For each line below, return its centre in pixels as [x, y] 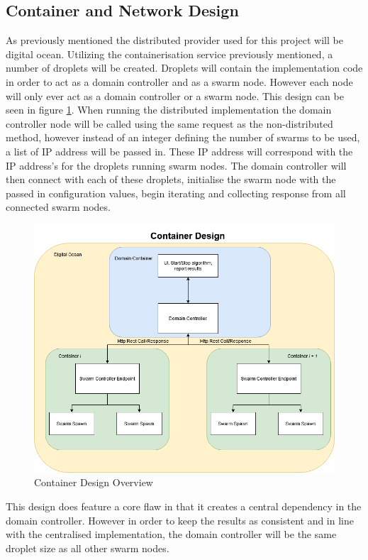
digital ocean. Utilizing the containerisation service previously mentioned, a [169, 54]
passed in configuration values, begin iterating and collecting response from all [176, 193]
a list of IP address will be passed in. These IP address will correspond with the [179, 151]
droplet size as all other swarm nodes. [88, 548]
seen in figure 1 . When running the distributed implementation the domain [169, 110]
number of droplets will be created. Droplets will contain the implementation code [184, 68]
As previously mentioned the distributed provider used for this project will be [174, 40]
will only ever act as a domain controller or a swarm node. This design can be [175, 95]
